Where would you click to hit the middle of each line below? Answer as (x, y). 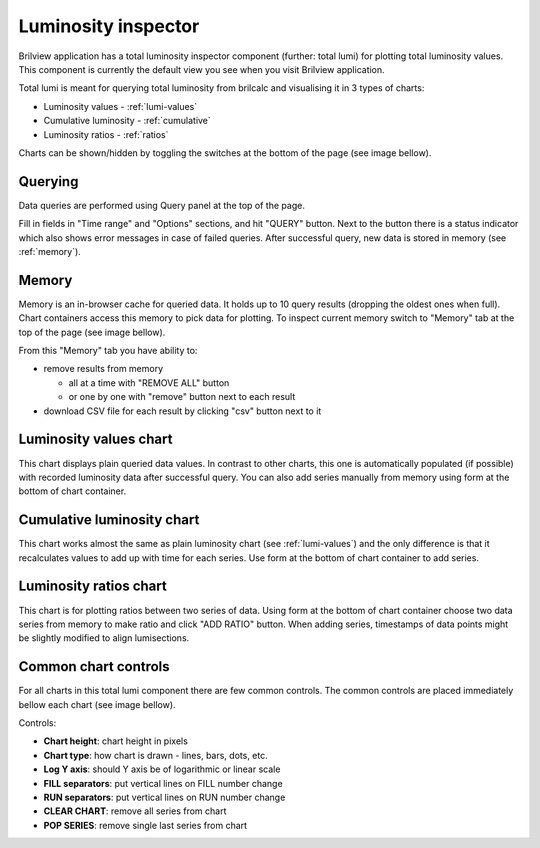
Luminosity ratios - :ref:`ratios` (106, 134)
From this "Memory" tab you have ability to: (108, 351)
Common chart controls (94, 666)
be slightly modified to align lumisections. (104, 638)
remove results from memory (103, 369)
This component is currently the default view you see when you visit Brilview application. (201, 69)
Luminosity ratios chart (92, 586)
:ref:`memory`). (50, 251)
